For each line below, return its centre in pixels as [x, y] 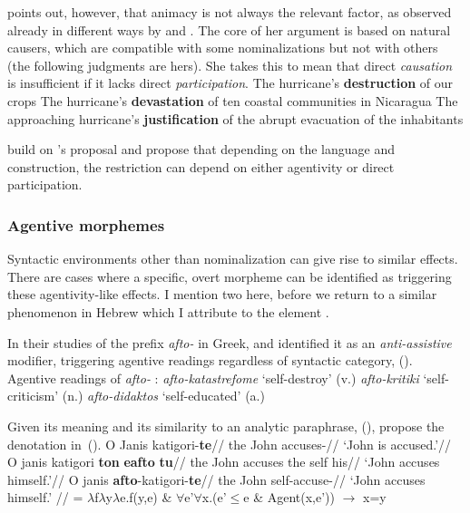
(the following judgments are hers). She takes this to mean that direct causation [230, 65]
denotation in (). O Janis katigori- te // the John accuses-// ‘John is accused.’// [230, 444]
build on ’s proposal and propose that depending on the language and [201, 149]
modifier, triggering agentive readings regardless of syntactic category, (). [210, 360]
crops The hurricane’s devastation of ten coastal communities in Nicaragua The [233, 100]
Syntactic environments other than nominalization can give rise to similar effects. [233, 259]
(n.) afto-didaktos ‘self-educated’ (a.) [163, 396]
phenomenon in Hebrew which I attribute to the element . [168, 311]
